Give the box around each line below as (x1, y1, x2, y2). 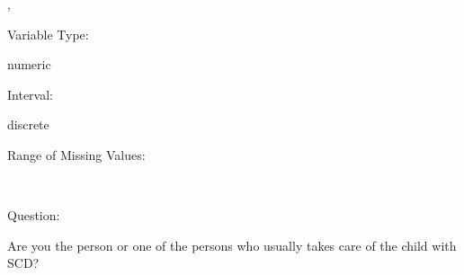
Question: (7, 206, 60, 225)
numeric (7, 55, 51, 74)
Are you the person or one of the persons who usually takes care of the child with (7, 235, 457, 254)
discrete (7, 115, 49, 134)
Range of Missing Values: (7, 145, 146, 164)
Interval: (7, 84, 53, 103)
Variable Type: (7, 24, 89, 43)
